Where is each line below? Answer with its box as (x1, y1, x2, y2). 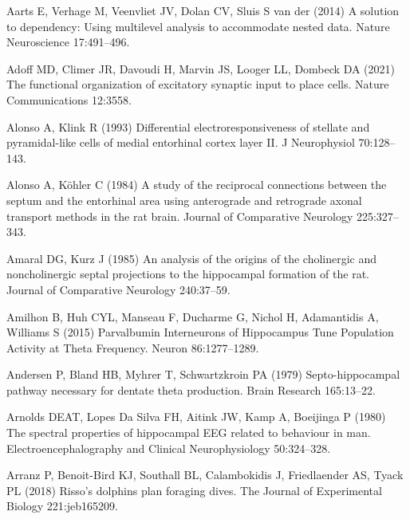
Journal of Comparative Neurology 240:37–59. (6, 281, 231, 297)
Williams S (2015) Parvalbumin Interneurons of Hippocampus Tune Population (6, 324, 394, 340)
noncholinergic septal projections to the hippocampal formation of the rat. (6, 265, 369, 282)
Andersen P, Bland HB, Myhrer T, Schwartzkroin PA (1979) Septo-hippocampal (6, 366, 400, 383)
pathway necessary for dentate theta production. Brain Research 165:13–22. (6, 381, 376, 398)
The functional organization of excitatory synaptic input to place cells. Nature (6, 76, 389, 92)
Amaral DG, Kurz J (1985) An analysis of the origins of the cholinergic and (6, 250, 377, 266)
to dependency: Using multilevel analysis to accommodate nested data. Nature (6, 18, 390, 34)
